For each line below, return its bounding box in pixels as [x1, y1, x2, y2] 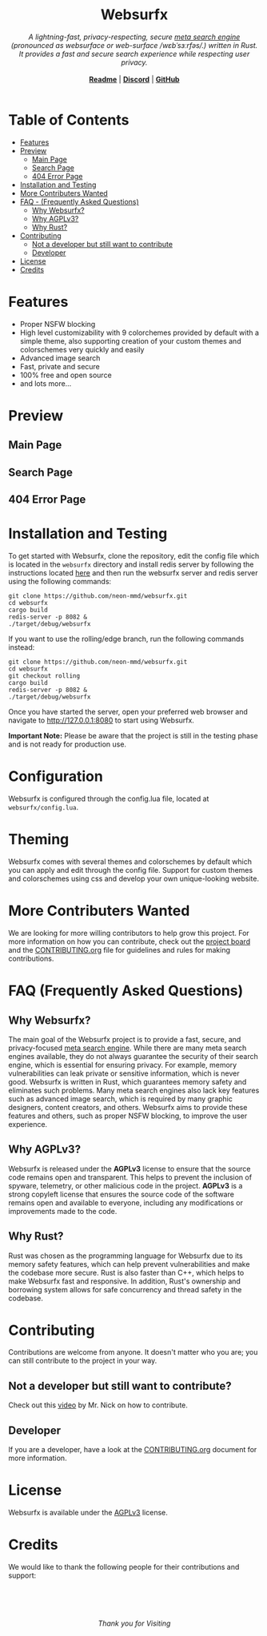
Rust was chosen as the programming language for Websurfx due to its [8, 1251, 243, 1260]
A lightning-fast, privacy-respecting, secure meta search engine [28, 32, 241, 42]
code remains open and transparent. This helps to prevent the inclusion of [8, 1172, 253, 1182]
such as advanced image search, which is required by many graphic [8, 1093, 233, 1104]
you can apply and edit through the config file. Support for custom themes [8, 865, 253, 874]
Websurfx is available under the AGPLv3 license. [8, 1508, 168, 1518]
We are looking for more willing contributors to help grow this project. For [8, 928, 249, 937]
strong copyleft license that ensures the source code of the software [8, 1189, 234, 1199]
